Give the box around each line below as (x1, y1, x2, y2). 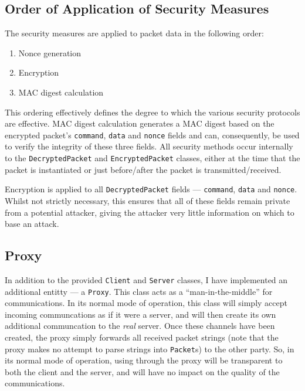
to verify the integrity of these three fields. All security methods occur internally (5, 140, 293, 152)
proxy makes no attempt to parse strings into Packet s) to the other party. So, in (5, 342, 294, 355)
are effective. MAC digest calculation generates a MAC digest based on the (5, 117, 274, 130)
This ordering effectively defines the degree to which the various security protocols (5, 106, 300, 118)
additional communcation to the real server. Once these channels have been (5, 319, 275, 332)
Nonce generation (18, 46, 82, 59)
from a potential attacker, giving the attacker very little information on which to (5, 206, 294, 218)
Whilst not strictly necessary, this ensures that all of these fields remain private (5, 194, 290, 206)
